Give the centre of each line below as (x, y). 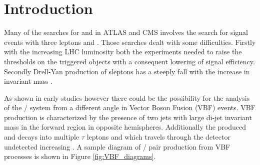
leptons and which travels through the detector (158, 137)
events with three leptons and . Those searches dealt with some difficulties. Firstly (130, 42)
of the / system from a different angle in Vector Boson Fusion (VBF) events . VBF (130, 107)
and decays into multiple (42, 137)
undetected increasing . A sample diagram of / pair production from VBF (117, 146)
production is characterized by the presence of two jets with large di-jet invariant (128, 117)
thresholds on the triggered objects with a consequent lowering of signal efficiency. (129, 61)
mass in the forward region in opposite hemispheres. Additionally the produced (125, 127)
